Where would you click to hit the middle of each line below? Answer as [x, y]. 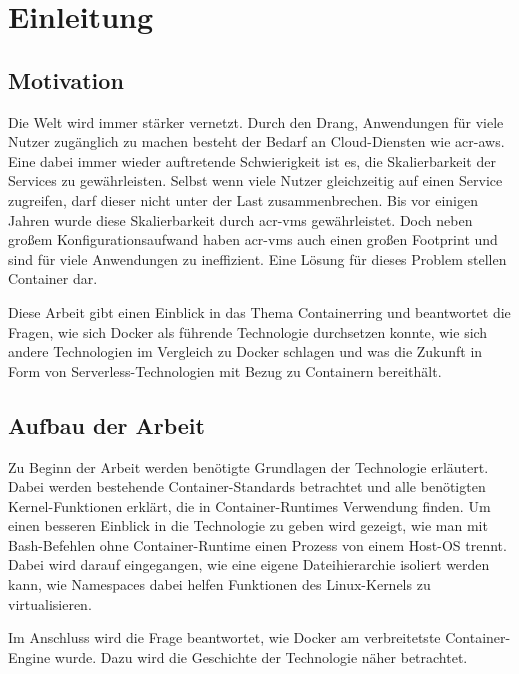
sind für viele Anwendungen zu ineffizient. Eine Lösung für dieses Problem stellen [257, 258]
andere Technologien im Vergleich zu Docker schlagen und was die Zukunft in [245, 351]
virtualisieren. [50, 603]
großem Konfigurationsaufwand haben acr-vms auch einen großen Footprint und [253, 239]
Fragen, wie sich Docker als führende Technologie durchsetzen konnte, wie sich [248, 331]
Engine [29, 656]
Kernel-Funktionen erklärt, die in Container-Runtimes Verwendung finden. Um [249, 505]
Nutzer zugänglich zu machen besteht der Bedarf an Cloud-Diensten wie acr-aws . [256, 141]
